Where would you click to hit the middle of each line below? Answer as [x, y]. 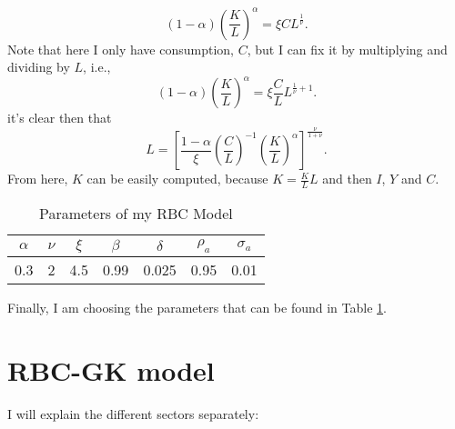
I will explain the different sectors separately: [133, 413]
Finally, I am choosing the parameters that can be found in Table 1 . [197, 307]
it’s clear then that [60, 118]
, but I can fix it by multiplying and [347, 49]
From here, [38, 179]
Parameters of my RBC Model [136, 213]
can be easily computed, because [177, 179]
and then [347, 179]
